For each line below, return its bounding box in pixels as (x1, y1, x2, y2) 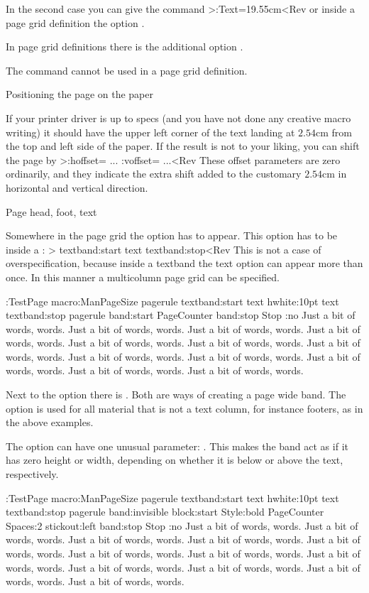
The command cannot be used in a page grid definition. (6, 62, 248, 77)
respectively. (6, 467, 59, 482)
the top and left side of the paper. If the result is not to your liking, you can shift (6, 138, 360, 153)
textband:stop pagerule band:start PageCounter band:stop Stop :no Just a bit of (6, 308, 356, 322)
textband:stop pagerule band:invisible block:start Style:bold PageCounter (6, 504, 324, 519)
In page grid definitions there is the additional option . (6, 39, 243, 54)
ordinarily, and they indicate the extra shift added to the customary (6, 166, 302, 181)
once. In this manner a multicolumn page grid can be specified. (6, 269, 280, 284)
